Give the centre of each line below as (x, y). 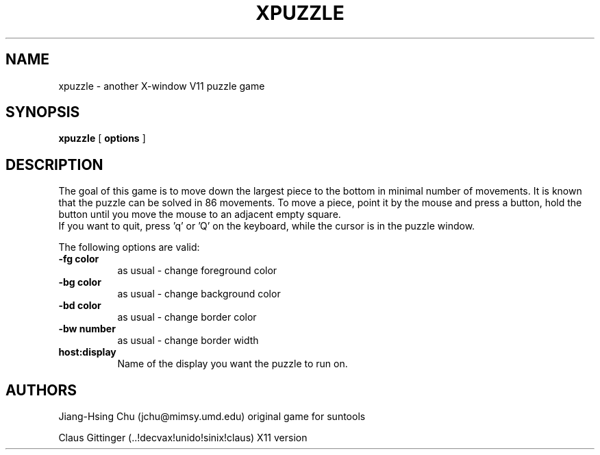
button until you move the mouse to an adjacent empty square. (200, 214)
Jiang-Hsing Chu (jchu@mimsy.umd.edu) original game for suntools (212, 417)
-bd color (80, 306)
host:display (87, 352)
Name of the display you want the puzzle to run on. (233, 364)
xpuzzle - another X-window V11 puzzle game (162, 86)
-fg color (79, 259)
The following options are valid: (129, 247)
